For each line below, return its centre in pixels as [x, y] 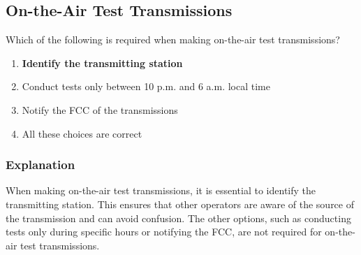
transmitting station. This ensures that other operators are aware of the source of [180, 204]
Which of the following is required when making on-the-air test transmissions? [173, 39]
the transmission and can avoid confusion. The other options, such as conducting [178, 218]
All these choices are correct [82, 133]
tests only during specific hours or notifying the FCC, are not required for [164, 232]
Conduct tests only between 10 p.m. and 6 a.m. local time [146, 86]
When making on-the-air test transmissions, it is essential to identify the [161, 190]
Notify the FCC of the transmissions [100, 109]
